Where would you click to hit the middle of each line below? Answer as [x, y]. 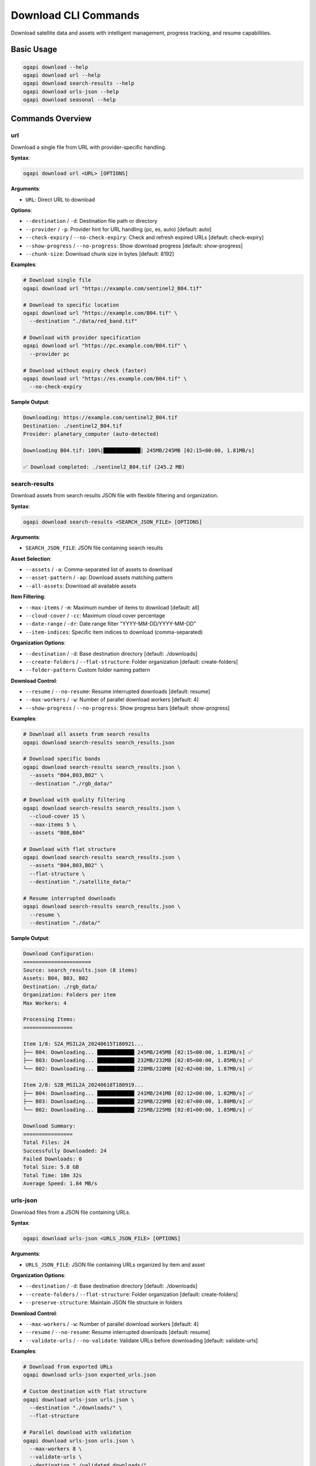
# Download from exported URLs [68, 1367]
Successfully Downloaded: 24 [65, 1151]
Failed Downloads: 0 [52, 1159]
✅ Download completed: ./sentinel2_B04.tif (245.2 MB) [104, 467]
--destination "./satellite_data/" [80, 882]
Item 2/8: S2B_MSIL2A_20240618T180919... [83, 1085]
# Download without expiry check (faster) [85, 370]
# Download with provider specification [82, 338]
